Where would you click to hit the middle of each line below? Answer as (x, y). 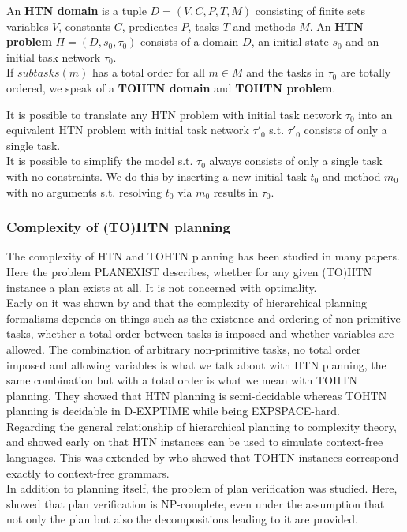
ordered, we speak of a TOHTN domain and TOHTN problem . (171, 87)
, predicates (149, 26)
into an (375, 114)
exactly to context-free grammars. (88, 472)
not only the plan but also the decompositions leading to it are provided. (183, 519)
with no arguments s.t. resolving (84, 191)
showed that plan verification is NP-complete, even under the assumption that (196, 503)
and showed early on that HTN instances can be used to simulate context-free (195, 442)
